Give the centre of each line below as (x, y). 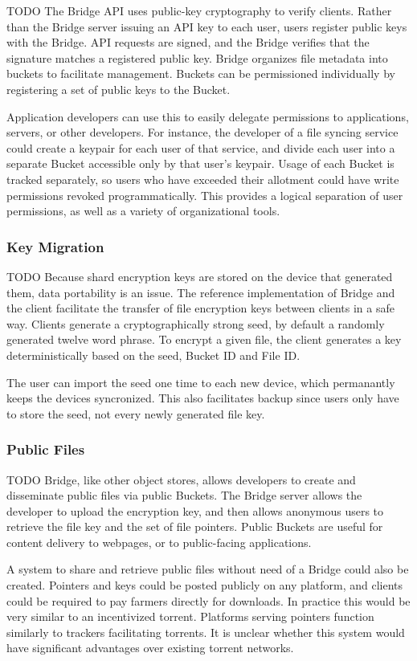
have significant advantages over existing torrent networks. (150, 648)
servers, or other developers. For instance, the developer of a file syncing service (202, 132)
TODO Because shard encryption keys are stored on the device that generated (200, 276)
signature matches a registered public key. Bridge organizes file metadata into (197, 57)
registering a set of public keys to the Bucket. (119, 89)
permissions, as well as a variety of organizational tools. (143, 211)
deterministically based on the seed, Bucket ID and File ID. (153, 355)
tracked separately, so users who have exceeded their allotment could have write (203, 179)
